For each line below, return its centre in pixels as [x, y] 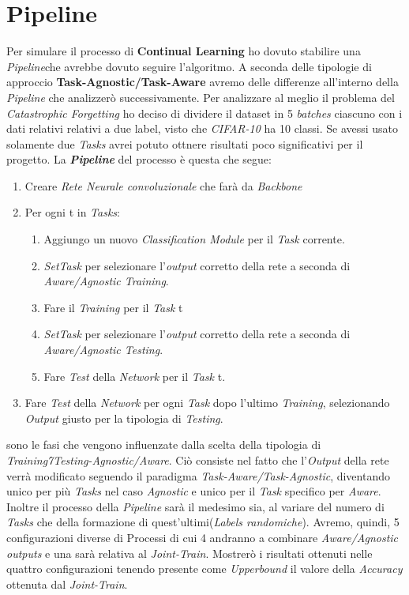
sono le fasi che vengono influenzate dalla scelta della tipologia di [164, 444]
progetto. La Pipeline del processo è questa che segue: [139, 159]
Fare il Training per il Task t [113, 307]
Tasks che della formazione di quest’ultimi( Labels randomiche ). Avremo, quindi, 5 [203, 522]
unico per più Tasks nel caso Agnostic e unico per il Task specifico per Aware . [194, 491]
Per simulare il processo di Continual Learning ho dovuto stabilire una [184, 51]
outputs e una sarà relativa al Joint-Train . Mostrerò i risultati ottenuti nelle [189, 553]
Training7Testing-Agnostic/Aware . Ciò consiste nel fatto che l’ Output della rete [198, 460]
